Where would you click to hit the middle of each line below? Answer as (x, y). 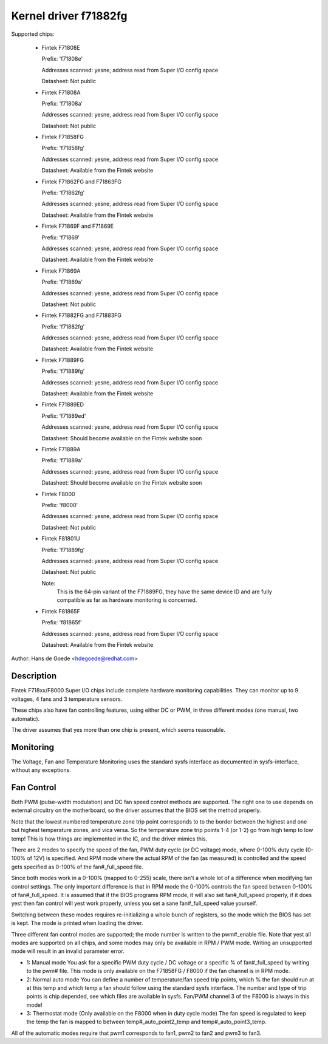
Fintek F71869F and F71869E (78, 226)
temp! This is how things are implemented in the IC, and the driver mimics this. (109, 839)
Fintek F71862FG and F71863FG (81, 182)
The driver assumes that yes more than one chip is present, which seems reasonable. (118, 729)
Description (34, 676)
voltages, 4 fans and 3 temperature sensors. (67, 699)
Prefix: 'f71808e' (62, 59)
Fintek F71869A (61, 271)
